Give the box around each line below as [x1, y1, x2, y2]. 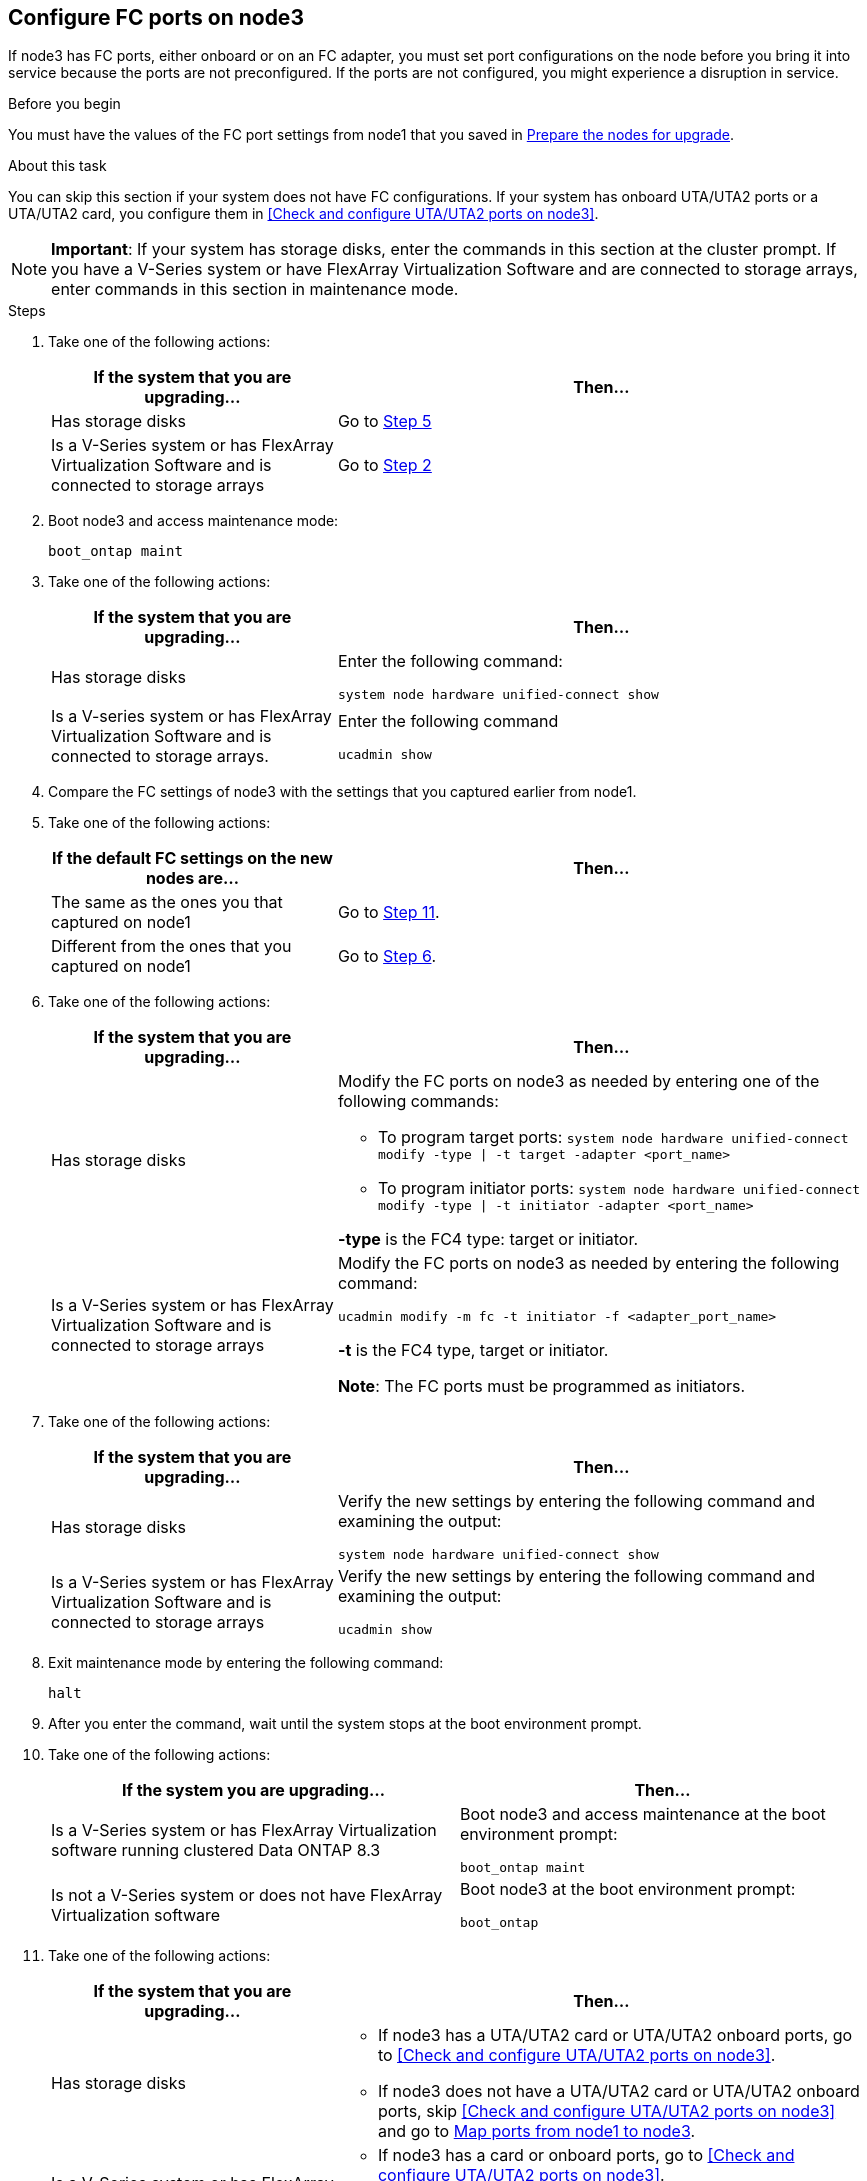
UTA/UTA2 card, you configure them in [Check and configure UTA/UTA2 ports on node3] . [8, 205, 599, 223]
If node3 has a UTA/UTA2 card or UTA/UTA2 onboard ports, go [377, 2025, 853, 2046]
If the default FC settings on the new [52, 848, 333, 869]
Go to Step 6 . [337, 946, 437, 967]
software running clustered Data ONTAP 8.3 [51, 1839, 381, 1860]
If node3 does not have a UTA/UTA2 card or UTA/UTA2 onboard [377, 2081, 860, 2102]
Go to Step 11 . [337, 902, 440, 923]
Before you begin [8, 95, 121, 113]
